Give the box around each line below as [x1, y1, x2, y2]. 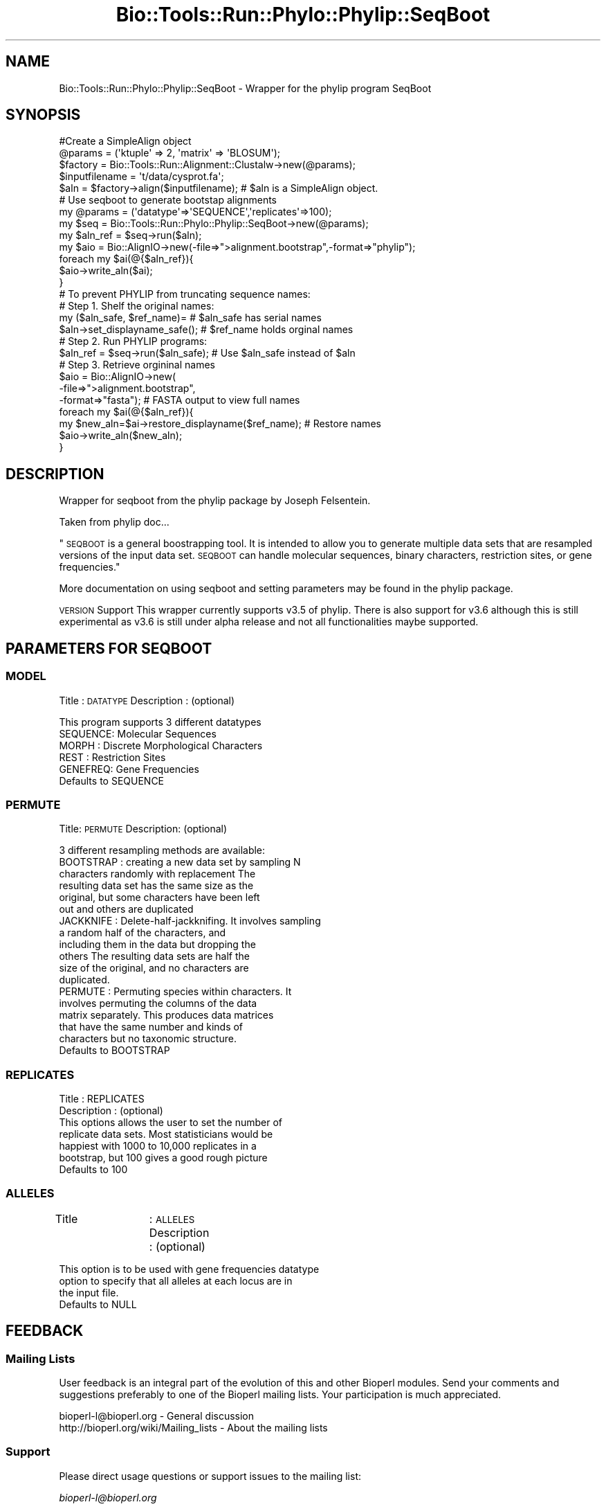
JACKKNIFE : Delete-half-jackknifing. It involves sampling [59, 915, 321, 927]
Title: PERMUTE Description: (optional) [59, 823, 228, 835]
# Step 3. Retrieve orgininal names [59, 359, 216, 371]
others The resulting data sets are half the [59, 950, 250, 963]
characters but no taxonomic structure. [59, 1033, 237, 1045]
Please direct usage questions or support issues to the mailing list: [59, 1470, 361, 1482]
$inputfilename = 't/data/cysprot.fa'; [59, 170, 224, 183]
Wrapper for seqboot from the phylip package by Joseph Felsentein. [59, 494, 371, 507]
